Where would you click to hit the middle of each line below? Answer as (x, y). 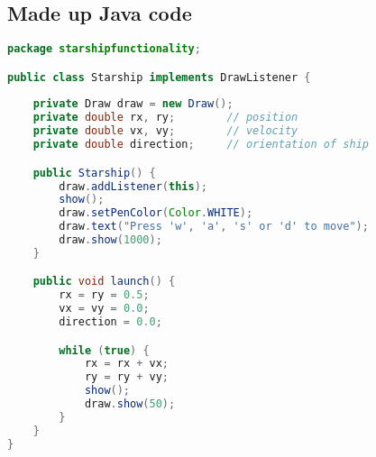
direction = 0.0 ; (110, 322)
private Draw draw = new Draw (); (133, 104)
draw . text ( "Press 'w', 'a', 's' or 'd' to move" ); (214, 227)
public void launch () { (104, 282)
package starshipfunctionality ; (104, 49)
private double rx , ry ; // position (165, 118)
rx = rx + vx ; (127, 364)
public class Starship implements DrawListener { (159, 77)
